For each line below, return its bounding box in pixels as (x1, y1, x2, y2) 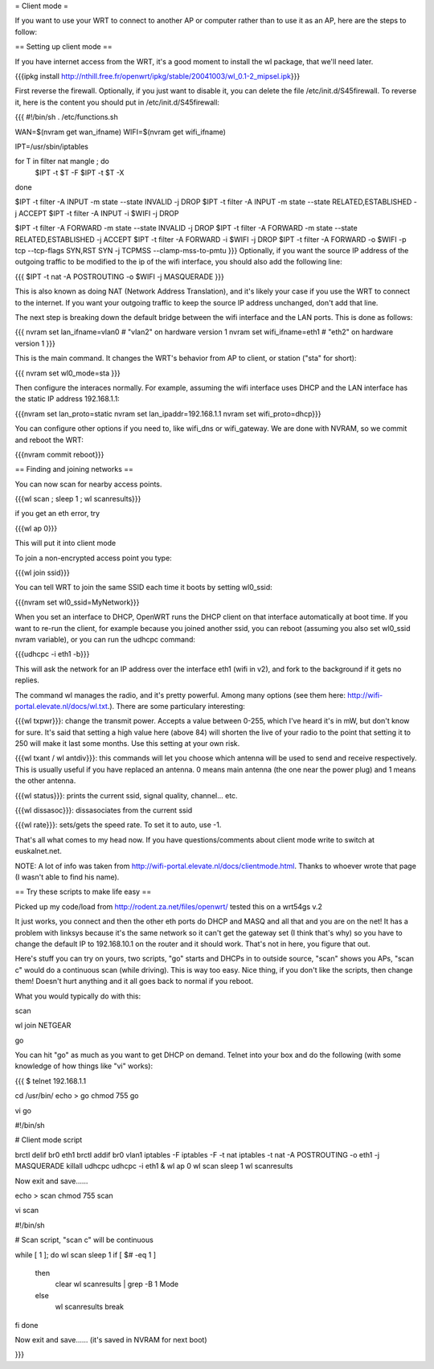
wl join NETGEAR (14, 1021, 72, 1031)
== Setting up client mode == (14, 42, 113, 51)
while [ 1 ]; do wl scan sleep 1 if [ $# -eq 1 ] (14, 1250, 157, 1260)
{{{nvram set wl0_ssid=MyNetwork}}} (14, 597, 140, 607)
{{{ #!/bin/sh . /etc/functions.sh (14, 113, 118, 122)
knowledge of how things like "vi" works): (14, 1061, 153, 1071)
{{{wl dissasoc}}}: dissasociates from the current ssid (14, 805, 193, 815)
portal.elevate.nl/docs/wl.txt (14, 701, 108, 711)
